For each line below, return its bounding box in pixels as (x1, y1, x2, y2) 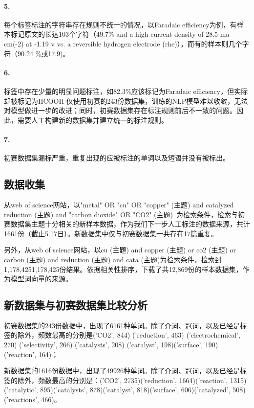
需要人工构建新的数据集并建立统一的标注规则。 (17, 114, 168, 125)
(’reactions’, (4, 394, 39, 405)
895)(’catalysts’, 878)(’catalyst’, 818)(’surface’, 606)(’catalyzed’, (40, 385, 231, 395)
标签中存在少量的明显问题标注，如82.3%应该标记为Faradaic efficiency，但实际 (4, 86, 248, 96)
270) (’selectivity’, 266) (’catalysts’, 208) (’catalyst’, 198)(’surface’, (4, 340, 203, 350)
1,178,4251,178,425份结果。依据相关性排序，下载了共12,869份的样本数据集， (4, 264, 243, 274)
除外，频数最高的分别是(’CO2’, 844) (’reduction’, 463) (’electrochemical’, (17, 330, 240, 340)
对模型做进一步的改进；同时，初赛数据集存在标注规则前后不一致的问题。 (4, 105, 236, 115)
